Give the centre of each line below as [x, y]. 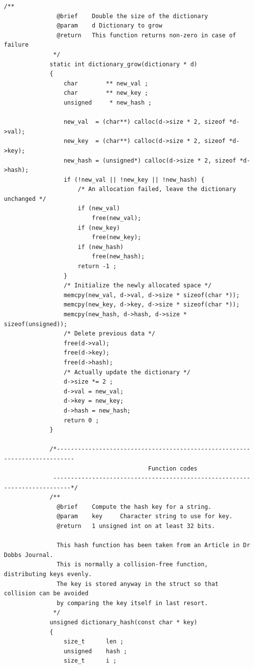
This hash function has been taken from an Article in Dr [154, 545]
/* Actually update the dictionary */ [127, 372]
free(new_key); [116, 237]
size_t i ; [90, 661]
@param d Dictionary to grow [110, 26]
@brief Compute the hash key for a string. [134, 507]
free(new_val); [116, 218]
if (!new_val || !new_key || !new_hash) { [134, 180]
